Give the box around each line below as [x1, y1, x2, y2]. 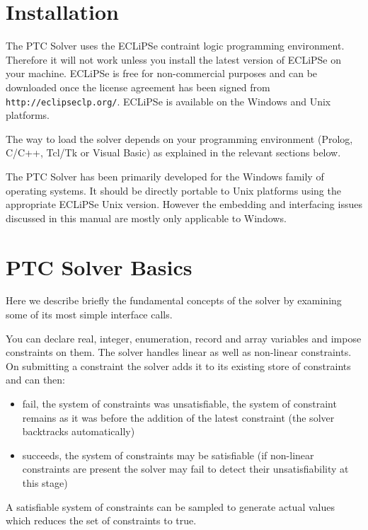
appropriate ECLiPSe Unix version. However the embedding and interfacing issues [6, 197, 362, 212]
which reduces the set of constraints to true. [6, 513, 197, 528]
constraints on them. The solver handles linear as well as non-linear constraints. [6, 345, 352, 359]
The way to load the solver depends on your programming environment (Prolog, [6, 131, 353, 146]
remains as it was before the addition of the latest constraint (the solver [22, 410, 335, 425]
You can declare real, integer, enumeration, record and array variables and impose [6, 330, 362, 345]
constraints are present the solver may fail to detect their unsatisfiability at [22, 461, 349, 476]
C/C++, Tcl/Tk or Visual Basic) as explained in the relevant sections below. [6, 145, 341, 160]
